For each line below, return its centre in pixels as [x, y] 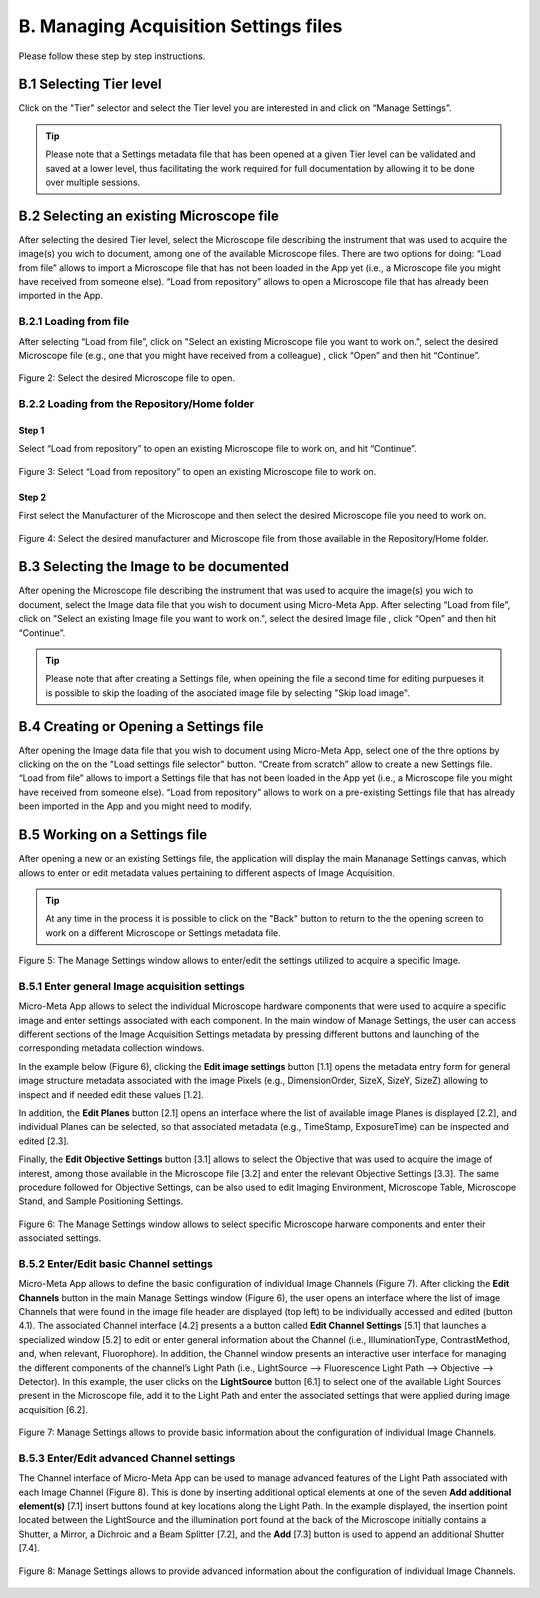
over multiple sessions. [93, 182]
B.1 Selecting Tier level [90, 84]
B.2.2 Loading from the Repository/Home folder [136, 404]
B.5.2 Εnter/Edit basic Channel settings [116, 1263]
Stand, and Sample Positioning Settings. [101, 1201]
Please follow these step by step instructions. [112, 56]
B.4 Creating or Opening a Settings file [141, 726]
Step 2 [32, 497]
